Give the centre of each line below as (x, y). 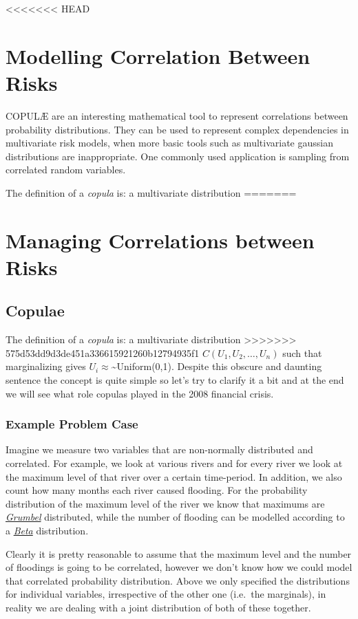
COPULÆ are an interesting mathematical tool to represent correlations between (177, 115)
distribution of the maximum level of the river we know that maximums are (165, 503)
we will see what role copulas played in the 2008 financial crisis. (140, 393)
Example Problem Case (72, 424)
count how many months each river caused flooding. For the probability (157, 490)
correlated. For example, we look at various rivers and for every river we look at (174, 463)
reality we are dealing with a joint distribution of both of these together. (158, 607)
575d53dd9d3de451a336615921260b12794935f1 (103, 352)
